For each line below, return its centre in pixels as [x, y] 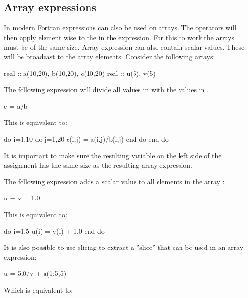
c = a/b [16, 106]
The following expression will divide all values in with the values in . [106, 89]
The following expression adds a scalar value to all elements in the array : [114, 181]
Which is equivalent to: [39, 289]
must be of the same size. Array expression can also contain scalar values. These [124, 47]
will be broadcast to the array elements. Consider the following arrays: [110, 56]
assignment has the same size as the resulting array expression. [98, 165]
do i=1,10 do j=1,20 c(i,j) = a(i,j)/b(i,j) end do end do [86, 138]
